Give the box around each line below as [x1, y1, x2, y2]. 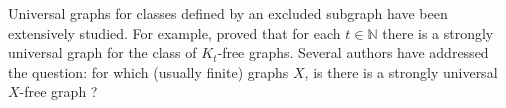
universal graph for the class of [8, 42, 197, 63]
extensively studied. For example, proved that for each [8, 22, 341, 43]
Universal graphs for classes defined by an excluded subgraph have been [8, 3, 448, 23]
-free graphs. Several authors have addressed [217, 42, 489, 63]
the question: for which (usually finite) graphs [8, 61, 289, 82]
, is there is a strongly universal [304, 61, 498, 82]
